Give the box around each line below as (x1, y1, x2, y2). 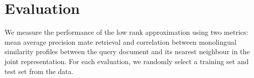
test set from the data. (5, 66, 74, 76)
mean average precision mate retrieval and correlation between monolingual (5, 36, 236, 47)
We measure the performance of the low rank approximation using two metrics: (5, 27, 248, 37)
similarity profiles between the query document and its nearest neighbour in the (5, 46, 250, 57)
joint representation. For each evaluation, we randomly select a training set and (5, 56, 249, 66)
